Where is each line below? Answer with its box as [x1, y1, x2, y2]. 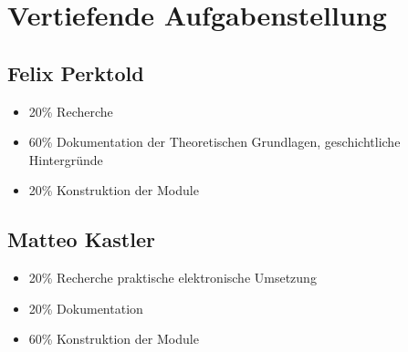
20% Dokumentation [28, 298, 143, 317]
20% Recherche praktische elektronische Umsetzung [28, 268, 317, 287]
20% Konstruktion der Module [28, 181, 199, 200]
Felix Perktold [7, 58, 144, 87]
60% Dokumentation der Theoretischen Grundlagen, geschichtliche [28, 132, 401, 151]
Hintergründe [28, 150, 103, 169]
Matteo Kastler [7, 225, 155, 254]
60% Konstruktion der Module [28, 329, 199, 348]
